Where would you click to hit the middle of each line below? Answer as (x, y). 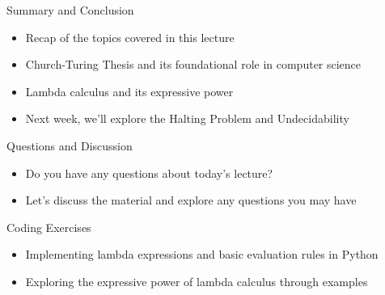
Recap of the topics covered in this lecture (130, 37)
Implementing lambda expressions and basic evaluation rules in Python (202, 254)
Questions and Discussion (70, 145)
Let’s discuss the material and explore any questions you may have (191, 200)
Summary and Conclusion (70, 10)
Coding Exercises (49, 227)
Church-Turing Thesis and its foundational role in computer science (193, 64)
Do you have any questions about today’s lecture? (149, 173)
